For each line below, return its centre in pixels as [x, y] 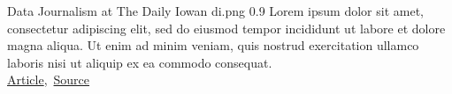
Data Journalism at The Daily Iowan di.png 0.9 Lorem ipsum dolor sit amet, [215, 11]
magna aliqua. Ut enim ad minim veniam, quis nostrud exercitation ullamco [213, 45]
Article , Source [49, 80]
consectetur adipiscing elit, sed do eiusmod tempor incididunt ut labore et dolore [226, 28]
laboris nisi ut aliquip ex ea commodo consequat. [140, 62]
